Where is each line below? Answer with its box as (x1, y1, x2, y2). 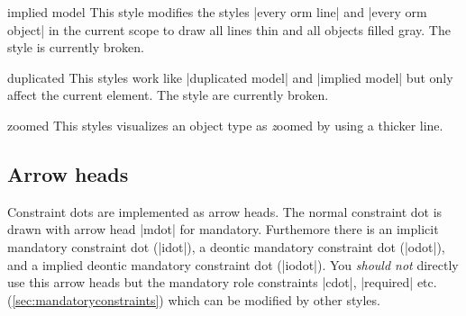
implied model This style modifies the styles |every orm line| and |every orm (7, 3, 427, 21)
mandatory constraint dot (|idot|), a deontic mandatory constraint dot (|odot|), (7, 237, 445, 256)
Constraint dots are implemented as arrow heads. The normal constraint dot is (7, 202, 443, 221)
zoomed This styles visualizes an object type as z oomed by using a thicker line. (7, 115, 443, 134)
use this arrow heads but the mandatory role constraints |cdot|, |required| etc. (7, 273, 437, 292)
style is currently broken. (7, 38, 144, 57)
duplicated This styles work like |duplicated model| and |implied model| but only (7, 68, 453, 86)
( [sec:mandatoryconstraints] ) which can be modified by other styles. (7, 290, 380, 309)
